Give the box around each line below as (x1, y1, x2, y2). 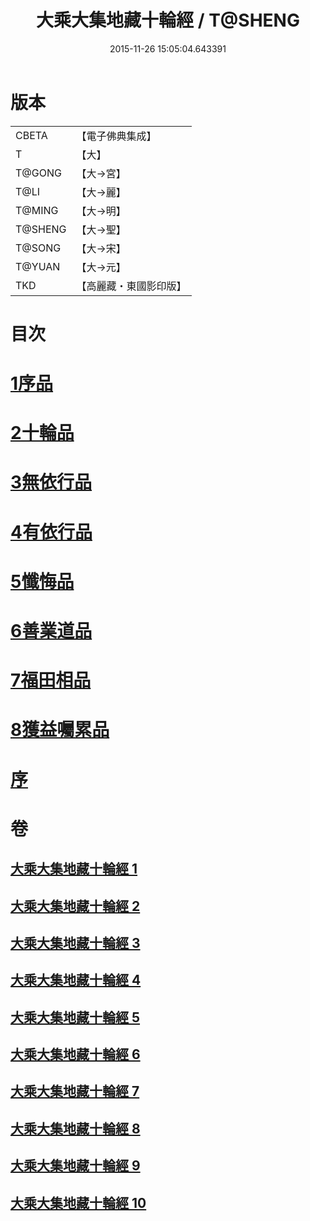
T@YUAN (15, 259, 61, 273)
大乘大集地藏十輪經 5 (10, 1009, 141, 1026)
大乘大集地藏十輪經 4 (10, 972, 142, 989)
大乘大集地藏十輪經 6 (10, 1046, 141, 1063)
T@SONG (15, 241, 62, 255)
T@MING (15, 203, 59, 217)
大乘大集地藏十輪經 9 (10, 1157, 141, 1175)
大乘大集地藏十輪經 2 (10, 897, 141, 915)
